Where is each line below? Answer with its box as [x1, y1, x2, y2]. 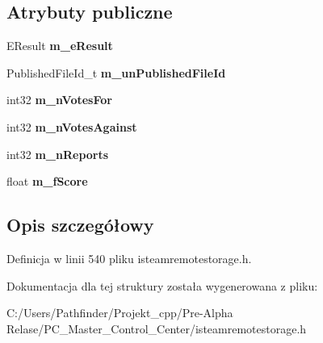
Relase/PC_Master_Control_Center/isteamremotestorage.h [6, 320, 307, 337]
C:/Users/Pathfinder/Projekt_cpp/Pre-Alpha [6, 304, 233, 321]
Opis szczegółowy [6, 212, 154, 237]
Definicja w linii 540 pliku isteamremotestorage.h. [6, 249, 252, 266]
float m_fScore [6, 173, 88, 190]
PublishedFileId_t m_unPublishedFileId [6, 64, 226, 81]
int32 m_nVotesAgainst [6, 118, 137, 135]
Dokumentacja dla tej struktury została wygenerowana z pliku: [6, 277, 318, 294]
